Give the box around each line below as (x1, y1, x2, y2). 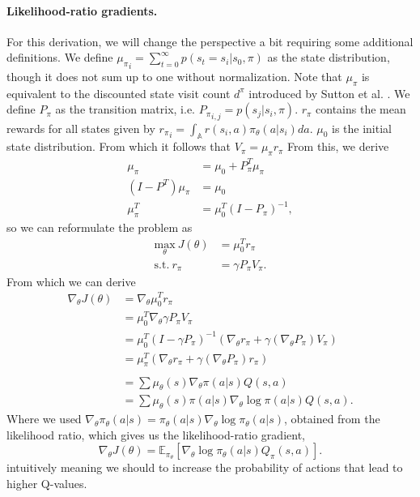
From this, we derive (287, 138, 389, 155)
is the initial (331, 119, 392, 136)
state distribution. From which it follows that (6, 138, 231, 155)
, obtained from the (283, 410, 380, 427)
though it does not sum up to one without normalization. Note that (6, 67, 342, 84)
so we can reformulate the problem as (6, 218, 193, 235)
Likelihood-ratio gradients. (6, 2, 158, 19)
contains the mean (316, 101, 406, 118)
